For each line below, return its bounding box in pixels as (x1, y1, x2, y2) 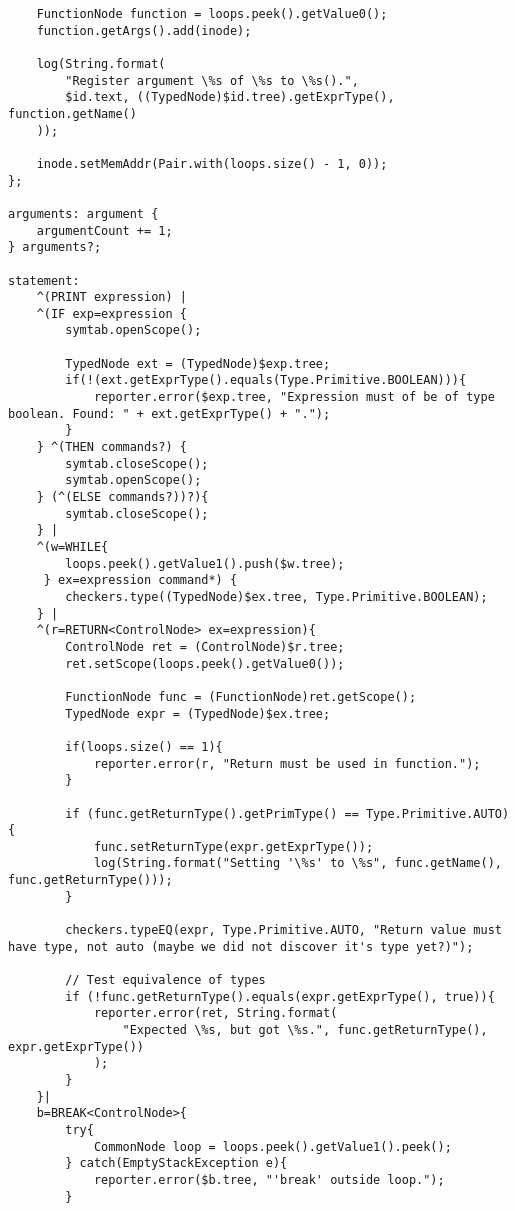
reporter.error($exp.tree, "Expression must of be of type (93, 390, 495, 405)
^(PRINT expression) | (36, 290, 187, 305)
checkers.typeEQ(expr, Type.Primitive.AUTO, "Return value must (65, 923, 502, 938)
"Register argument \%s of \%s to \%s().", (65, 73, 359, 88)
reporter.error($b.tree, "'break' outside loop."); (93, 1172, 445, 1187)
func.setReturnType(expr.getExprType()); (93, 839, 374, 854)
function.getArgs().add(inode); (36, 23, 252, 38)
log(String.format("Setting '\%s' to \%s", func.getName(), (93, 856, 502, 871)
